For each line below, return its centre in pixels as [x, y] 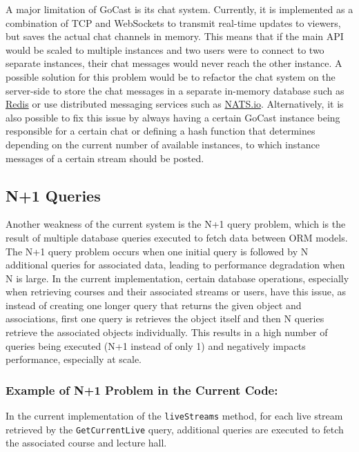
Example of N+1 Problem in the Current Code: [142, 390]
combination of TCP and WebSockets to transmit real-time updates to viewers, [173, 22]
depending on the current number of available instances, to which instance [163, 144]
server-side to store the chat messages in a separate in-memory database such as [175, 90]
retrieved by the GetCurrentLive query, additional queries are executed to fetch [175, 429]
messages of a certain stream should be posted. [105, 158]
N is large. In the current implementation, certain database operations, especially [177, 278]
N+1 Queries [53, 195]
